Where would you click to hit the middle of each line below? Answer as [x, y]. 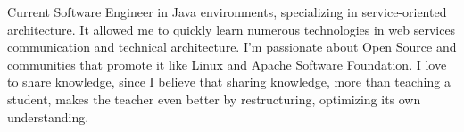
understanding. [48, 116]
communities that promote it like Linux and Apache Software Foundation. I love [227, 64]
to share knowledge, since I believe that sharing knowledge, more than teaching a [229, 82]
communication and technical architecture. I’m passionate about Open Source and [232, 47]
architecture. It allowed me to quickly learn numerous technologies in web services [232, 29]
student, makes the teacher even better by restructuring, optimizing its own [214, 99]
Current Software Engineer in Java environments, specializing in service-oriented [227, 12]
